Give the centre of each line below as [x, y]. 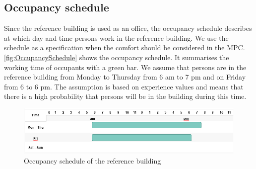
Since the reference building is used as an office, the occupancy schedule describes [128, 28]
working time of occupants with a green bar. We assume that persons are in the [125, 67]
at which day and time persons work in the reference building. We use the [116, 38]
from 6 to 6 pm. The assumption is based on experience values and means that [124, 86]
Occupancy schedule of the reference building [93, 161]
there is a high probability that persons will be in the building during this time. [125, 96]
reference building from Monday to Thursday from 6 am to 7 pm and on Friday [125, 77]
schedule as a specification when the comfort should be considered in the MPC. [125, 47]
